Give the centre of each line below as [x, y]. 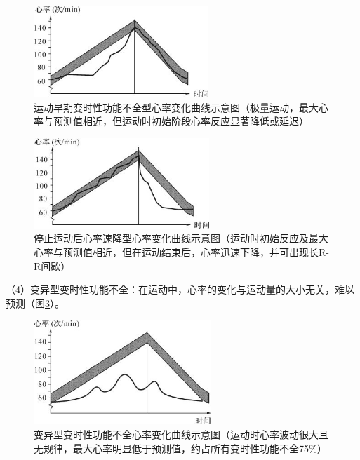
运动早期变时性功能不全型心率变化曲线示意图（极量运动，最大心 [181, 107]
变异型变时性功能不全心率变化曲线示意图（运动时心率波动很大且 [181, 434]
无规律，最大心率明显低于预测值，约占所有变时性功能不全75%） [180, 448]
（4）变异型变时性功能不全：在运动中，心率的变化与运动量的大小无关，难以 [180, 289]
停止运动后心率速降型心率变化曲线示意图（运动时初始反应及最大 [181, 238]
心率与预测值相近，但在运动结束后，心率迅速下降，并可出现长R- [181, 251]
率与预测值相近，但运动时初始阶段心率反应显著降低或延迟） [171, 121]
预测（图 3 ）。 [35, 303]
